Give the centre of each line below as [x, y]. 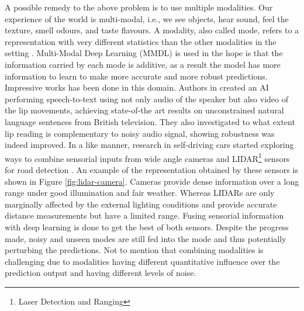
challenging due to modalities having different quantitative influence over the [142, 261]
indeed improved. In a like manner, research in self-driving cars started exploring [149, 145]
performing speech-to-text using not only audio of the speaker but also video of [147, 99]
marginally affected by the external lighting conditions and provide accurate [141, 204]
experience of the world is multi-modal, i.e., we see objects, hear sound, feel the [147, 18]
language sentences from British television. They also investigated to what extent [150, 121]
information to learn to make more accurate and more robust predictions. [136, 76]
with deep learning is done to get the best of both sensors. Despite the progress [147, 227]
